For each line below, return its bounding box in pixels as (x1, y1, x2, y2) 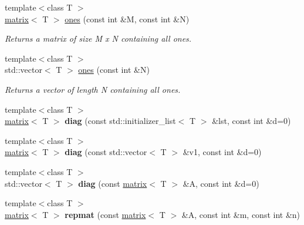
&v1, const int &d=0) (183, 146, 262, 158)
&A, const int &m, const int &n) (181, 208, 300, 220)
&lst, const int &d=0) (212, 115, 291, 127)
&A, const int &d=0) (183, 177, 259, 189)
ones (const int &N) (78, 63, 150, 76)
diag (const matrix (78, 177, 147, 189)
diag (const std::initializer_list (65, 115, 176, 127)
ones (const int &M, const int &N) (65, 12, 190, 25)
